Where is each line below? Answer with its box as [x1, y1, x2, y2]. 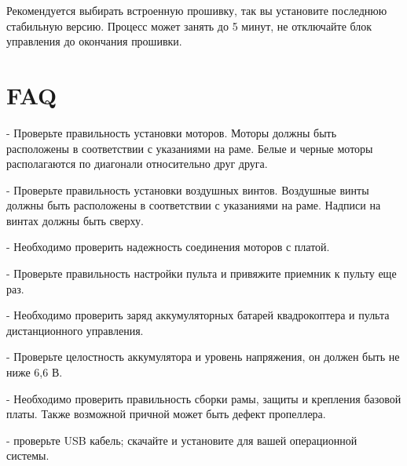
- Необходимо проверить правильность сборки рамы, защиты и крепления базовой [6, 390, 401, 406]
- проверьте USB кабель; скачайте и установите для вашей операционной [6, 431, 357, 448]
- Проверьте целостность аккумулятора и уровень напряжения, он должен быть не [6, 348, 400, 365]
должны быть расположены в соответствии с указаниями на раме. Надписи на [6, 197, 381, 213]
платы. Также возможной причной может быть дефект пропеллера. [6, 406, 326, 422]
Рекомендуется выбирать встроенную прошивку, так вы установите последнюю [6, 2, 387, 18]
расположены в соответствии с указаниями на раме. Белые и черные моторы [6, 140, 373, 156]
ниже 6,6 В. [6, 364, 63, 380]
